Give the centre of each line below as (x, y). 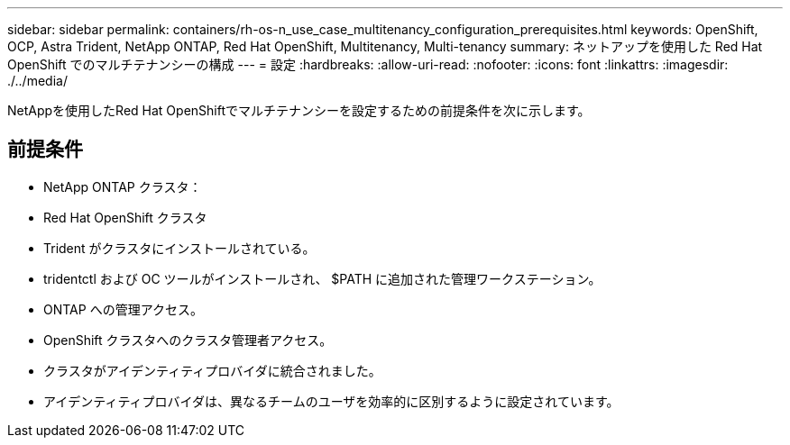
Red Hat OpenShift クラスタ (125, 217)
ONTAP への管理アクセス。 (123, 309)
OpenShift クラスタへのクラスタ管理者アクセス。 (188, 340)
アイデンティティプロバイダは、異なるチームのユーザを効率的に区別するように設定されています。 (331, 401)
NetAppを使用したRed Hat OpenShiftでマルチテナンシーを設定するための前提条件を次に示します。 (299, 110)
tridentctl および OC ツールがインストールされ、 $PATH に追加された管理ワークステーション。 (322, 278)
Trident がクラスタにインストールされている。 (179, 248)
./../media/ (37, 81)
